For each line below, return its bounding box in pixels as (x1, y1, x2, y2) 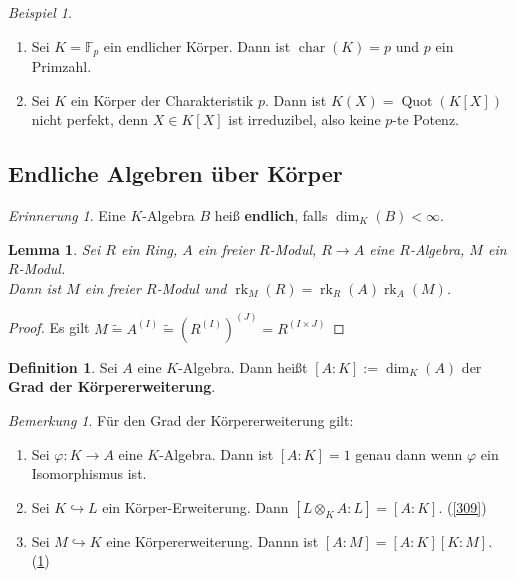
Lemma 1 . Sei (8, 238, 101, 259)
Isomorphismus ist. (31, 463, 147, 484)
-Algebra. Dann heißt (178, 356, 308, 377)
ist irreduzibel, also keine (228, 109, 381, 130)
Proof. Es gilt (8, 317, 90, 338)
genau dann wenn (355, 443, 463, 464)
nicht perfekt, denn (31, 109, 149, 130)
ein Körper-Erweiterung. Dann (102, 496, 289, 517)
